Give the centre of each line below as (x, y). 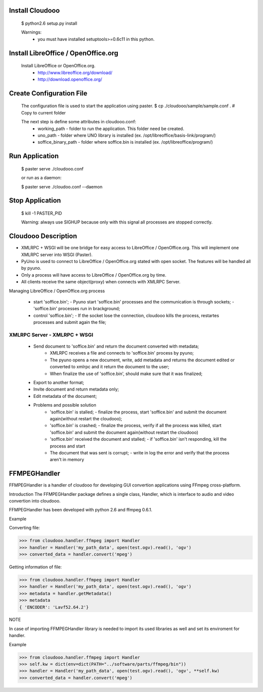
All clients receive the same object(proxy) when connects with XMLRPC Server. (101, 282)
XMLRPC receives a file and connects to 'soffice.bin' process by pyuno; (122, 353)
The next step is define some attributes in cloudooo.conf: (79, 122)
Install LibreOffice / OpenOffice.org (64, 53)
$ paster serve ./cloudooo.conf (52, 168)
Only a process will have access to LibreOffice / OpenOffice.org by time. (94, 275)
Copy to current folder (43, 112)
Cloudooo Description (43, 236)
